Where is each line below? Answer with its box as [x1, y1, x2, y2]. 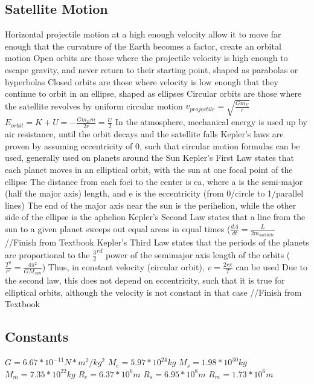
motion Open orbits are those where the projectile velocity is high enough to [5, 51, 288, 64]
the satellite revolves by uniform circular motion [5, 99, 183, 112]
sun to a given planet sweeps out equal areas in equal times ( [5, 222, 231, 235]
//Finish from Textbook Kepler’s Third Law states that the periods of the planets [5, 236, 309, 249]
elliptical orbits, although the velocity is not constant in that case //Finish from [5, 285, 302, 298]
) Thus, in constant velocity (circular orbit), [42, 260, 205, 273]
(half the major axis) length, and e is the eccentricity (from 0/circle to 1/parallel [5, 187, 304, 200]
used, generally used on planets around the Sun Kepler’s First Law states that [5, 151, 295, 164]
